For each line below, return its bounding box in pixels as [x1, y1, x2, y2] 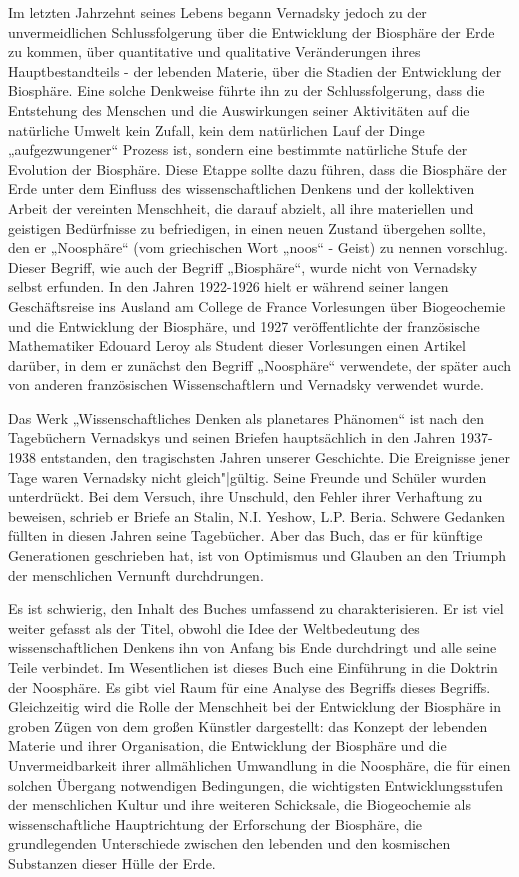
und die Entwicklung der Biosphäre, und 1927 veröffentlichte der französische [8, 315, 480, 336]
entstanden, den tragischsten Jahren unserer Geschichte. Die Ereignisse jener [40, 447, 510, 468]
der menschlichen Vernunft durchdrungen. [8, 564, 264, 585]
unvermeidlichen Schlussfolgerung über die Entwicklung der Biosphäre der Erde [8, 21, 495, 42]
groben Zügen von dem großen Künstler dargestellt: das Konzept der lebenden [8, 715, 488, 736]
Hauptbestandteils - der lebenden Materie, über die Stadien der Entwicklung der [8, 60, 502, 81]
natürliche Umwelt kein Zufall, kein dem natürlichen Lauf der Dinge [8, 119, 425, 140]
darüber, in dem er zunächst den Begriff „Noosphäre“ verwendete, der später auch [8, 354, 512, 375]
